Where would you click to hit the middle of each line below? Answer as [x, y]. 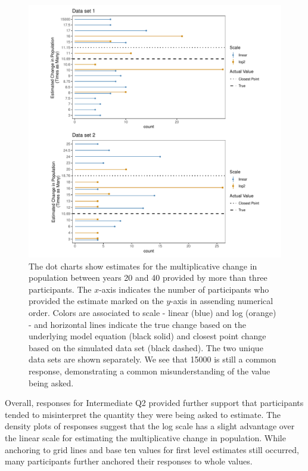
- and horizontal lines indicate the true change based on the [138, 324]
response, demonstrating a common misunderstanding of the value [150, 371]
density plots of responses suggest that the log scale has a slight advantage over [150, 426]
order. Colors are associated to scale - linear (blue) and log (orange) [153, 312]
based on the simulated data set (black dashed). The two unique [146, 347]
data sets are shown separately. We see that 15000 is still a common [153, 359]
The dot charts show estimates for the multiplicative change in [143, 266]
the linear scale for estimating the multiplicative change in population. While [145, 437]
